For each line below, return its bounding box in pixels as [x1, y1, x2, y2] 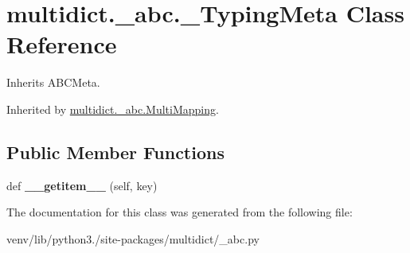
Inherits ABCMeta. [6, 74, 100, 91]
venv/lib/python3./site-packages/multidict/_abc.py [6, 230, 260, 247]
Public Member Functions [6, 139, 225, 164]
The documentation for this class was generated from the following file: [6, 204, 353, 220]
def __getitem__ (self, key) [6, 177, 158, 193]
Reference [6, 28, 117, 60]
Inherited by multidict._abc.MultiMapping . [6, 100, 219, 117]
